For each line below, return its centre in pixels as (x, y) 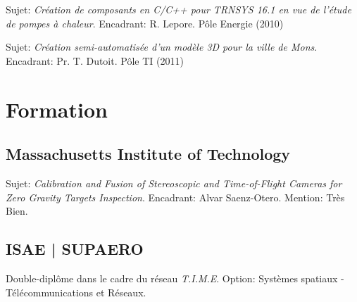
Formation (57, 109)
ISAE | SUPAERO (75, 249)
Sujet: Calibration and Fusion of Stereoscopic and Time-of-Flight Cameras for (174, 183)
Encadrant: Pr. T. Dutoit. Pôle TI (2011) (95, 60)
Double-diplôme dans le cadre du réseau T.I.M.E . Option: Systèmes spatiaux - (175, 278)
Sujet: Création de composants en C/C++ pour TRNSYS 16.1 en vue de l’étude (178, 9)
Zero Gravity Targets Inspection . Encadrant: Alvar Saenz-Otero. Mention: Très (175, 197)
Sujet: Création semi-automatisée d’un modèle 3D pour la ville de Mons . (162, 47)
